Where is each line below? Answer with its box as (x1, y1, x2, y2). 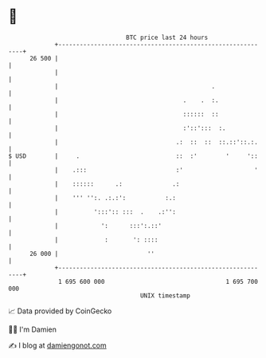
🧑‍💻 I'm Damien (8, 325, 57, 334)
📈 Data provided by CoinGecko (8, 306, 112, 316)
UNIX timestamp (139, 291, 191, 300)
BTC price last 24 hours (126, 33, 209, 41)
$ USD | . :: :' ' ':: (8, 151, 259, 160)
